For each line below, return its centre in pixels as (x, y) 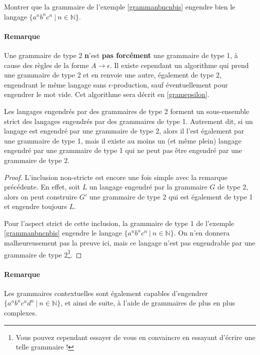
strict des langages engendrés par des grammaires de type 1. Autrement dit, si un (128, 121)
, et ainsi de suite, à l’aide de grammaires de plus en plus (148, 303)
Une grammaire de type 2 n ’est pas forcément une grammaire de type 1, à (121, 55)
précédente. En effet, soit (42, 187)
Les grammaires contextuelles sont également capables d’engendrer (106, 293)
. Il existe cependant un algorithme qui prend (179, 65)
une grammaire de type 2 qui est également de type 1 (171, 196)
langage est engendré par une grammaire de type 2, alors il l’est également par (124, 131)
